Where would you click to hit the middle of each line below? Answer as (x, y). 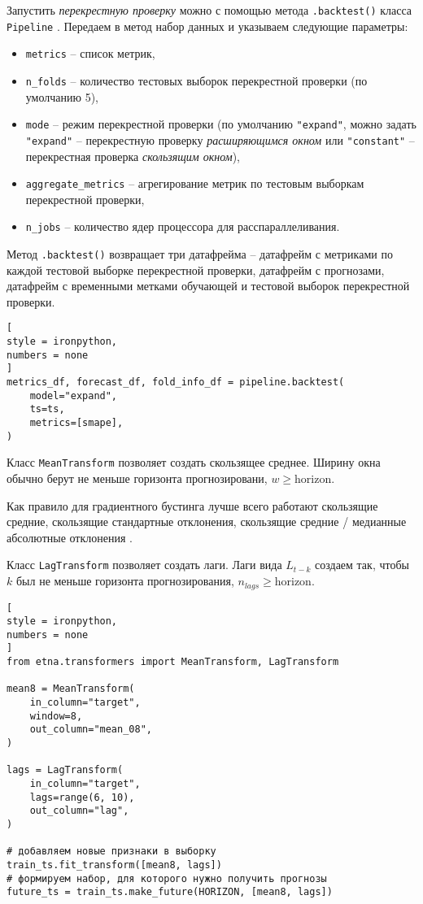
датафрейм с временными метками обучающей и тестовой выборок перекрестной (208, 286)
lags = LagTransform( (65, 770)
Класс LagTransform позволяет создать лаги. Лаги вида (144, 565)
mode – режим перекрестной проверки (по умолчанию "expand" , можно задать (221, 124)
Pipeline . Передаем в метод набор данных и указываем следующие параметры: (207, 26)
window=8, (56, 716)
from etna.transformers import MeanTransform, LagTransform (173, 662)
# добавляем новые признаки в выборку (111, 852)
